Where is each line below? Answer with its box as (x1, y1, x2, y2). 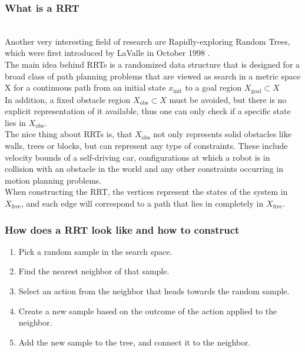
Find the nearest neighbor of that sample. (18, 265, 170, 277)
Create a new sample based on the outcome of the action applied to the (18, 304, 277, 317)
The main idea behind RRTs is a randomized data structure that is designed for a (5, 58, 300, 70)
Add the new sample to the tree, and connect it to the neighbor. (18, 336, 251, 348)
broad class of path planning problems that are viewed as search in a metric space (5, 69, 301, 82)
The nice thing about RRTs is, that (5, 128, 132, 140)
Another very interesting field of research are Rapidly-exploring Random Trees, (5, 35, 290, 47)
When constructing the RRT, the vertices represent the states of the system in (5, 185, 288, 198)
